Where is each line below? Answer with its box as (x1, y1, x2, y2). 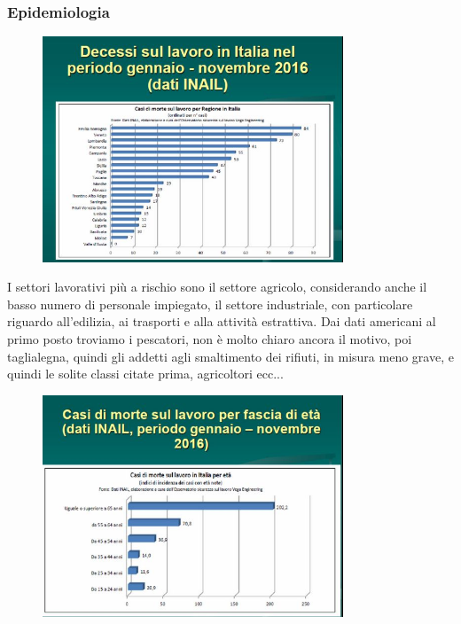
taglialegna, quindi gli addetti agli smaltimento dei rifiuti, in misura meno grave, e (7, 347, 454, 365)
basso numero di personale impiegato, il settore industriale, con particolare (7, 294, 413, 313)
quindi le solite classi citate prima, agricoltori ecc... (7, 364, 284, 383)
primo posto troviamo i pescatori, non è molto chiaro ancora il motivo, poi (7, 329, 412, 347)
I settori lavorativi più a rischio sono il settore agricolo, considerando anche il (7, 277, 427, 296)
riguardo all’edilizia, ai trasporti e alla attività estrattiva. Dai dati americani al (7, 312, 436, 331)
